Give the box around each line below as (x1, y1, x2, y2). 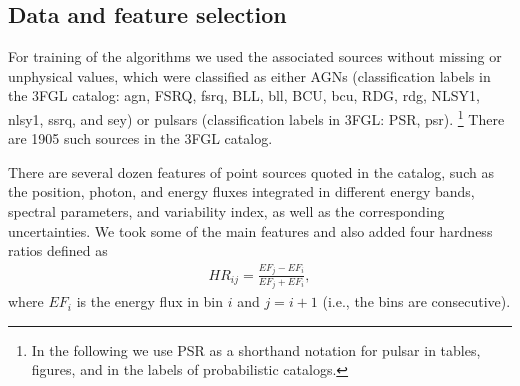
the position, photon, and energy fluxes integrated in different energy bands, (8, 181, 475, 202)
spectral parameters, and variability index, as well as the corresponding (8, 201, 445, 222)
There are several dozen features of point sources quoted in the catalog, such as (8, 161, 494, 182)
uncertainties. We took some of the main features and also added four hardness (8, 220, 493, 241)
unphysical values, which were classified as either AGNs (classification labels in (8, 65, 491, 86)
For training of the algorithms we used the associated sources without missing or (8, 46, 502, 67)
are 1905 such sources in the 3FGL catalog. (8, 128, 273, 149)
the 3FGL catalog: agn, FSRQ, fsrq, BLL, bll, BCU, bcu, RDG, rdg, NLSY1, (8, 85, 480, 106)
